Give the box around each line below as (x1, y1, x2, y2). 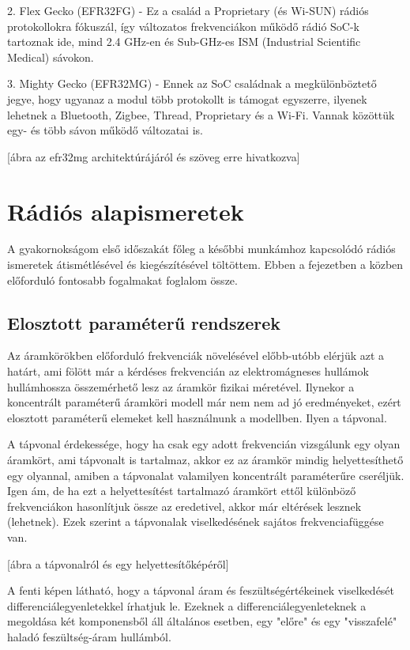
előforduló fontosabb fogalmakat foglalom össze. (7, 271, 238, 288)
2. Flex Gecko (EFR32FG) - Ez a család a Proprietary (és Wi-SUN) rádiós (7, 2, 369, 18)
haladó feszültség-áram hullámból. (7, 628, 171, 644)
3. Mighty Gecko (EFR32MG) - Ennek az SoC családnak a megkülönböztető (7, 75, 377, 92)
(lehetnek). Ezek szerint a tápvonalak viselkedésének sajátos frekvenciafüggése (7, 513, 384, 530)
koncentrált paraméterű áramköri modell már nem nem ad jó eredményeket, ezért (7, 394, 401, 410)
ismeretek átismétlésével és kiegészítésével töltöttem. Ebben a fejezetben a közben (7, 256, 404, 273)
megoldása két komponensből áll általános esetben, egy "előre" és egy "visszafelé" (7, 613, 397, 629)
